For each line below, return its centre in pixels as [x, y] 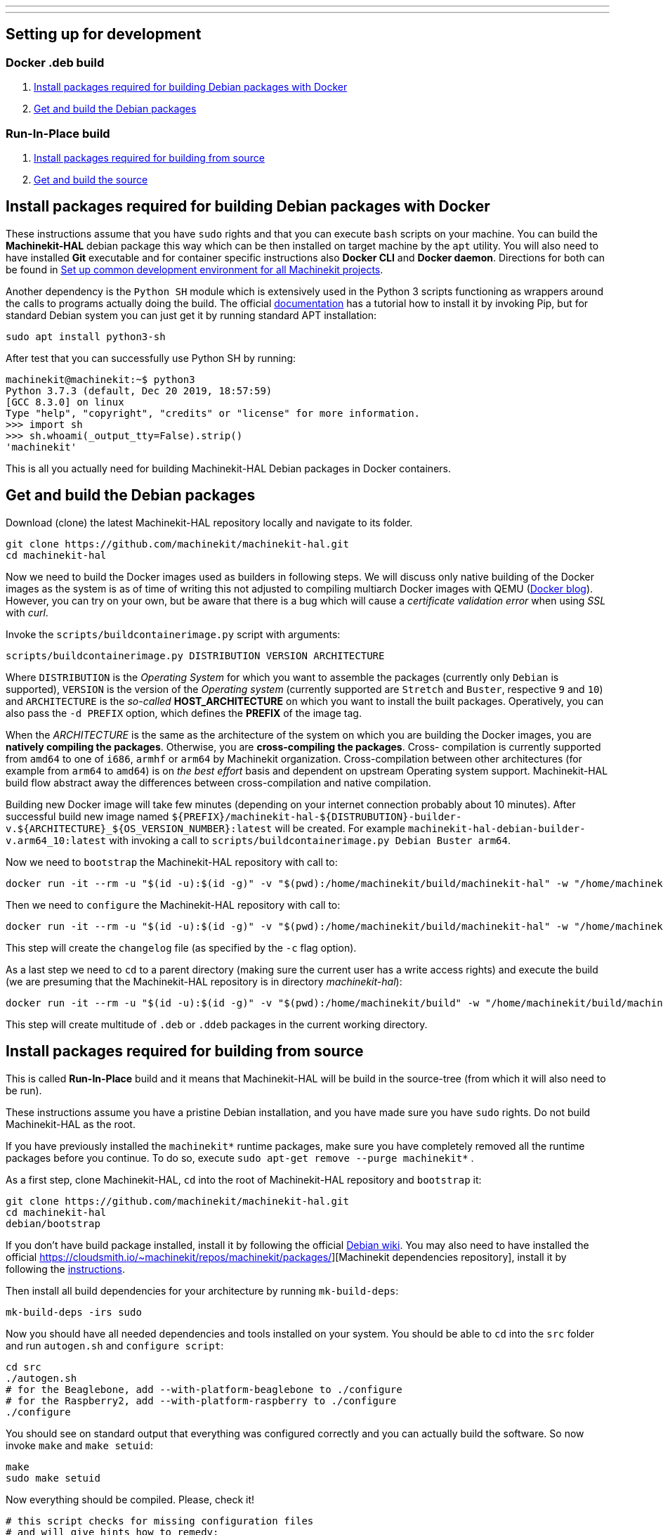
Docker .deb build [55, 62]
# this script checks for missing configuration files [160, 1521]
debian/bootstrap [53, 1223]
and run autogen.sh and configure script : [115, 1345]
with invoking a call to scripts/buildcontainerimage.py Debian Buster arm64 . [310, 840]
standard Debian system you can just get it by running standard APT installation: [191, 315]
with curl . [27, 612]
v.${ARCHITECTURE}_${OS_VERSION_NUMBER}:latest [139, 828]
